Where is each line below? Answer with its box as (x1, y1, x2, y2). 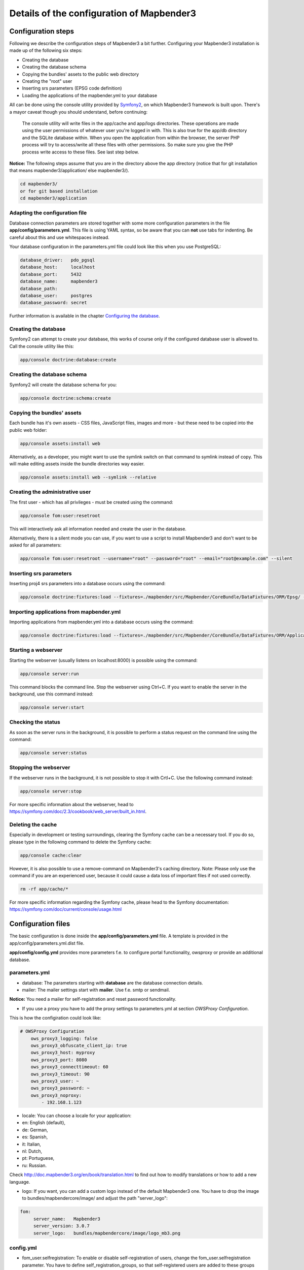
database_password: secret (20, 300, 87, 306)
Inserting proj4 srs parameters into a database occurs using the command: (9, 581, 166, 587)
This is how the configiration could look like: (9, 1015, 101, 1021)
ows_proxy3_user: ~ (30, 1078, 80, 1084)
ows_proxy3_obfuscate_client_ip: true (30, 1042, 127, 1049)
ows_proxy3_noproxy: (30, 1092, 82, 1098)
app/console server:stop (20, 788, 82, 794)
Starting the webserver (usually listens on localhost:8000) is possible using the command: (9, 657, 198, 663)
